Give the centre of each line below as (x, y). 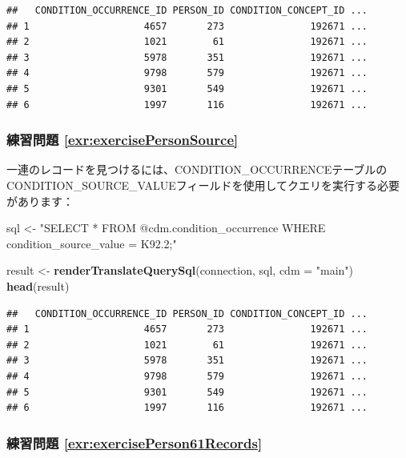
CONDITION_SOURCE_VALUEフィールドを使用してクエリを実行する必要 (203, 185)
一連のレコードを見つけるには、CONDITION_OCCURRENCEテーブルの (197, 169)
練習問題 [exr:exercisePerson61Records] (135, 442)
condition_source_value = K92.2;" (92, 243)
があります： (40, 201)
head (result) (38, 285)
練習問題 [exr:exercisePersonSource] (123, 140)
